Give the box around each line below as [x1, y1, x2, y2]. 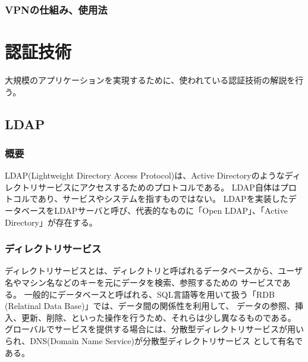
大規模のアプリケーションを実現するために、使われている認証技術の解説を [5, 73, 296, 86]
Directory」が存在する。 [5, 216, 98, 228]
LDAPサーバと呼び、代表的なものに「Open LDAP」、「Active [54, 204, 288, 216]
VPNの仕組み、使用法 [5, 2, 108, 17]
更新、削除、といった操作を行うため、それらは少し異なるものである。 [21, 311, 296, 323]
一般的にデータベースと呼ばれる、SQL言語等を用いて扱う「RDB [24, 288, 275, 300]
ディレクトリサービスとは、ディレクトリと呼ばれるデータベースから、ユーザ [5, 264, 303, 277]
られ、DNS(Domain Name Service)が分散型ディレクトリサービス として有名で [5, 334, 303, 347]
